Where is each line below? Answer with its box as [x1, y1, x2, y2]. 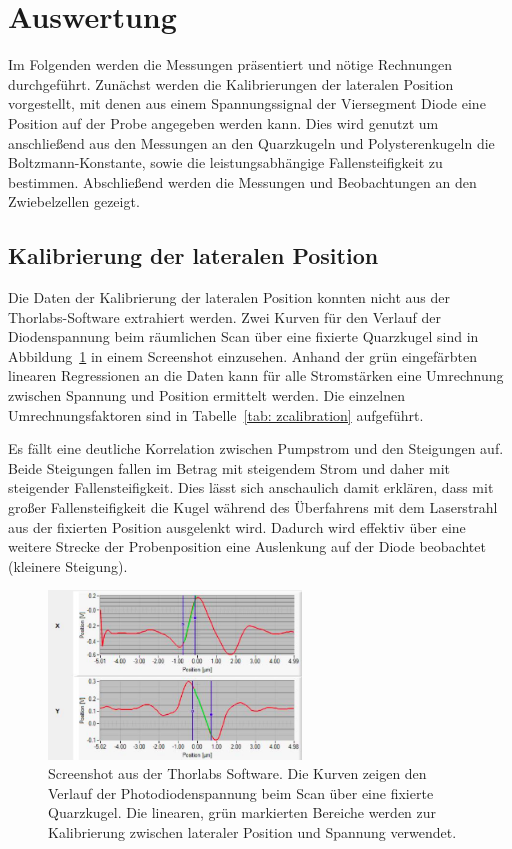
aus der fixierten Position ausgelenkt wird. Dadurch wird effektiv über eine [8, 516, 466, 537]
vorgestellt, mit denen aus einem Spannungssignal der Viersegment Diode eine [8, 93, 486, 114]
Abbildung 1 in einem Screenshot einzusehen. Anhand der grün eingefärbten [8, 345, 477, 366]
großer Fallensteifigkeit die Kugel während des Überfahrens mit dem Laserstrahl [8, 497, 498, 518]
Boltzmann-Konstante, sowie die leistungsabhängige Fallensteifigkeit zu [8, 152, 443, 173]
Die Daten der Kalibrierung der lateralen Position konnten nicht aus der [8, 287, 451, 308]
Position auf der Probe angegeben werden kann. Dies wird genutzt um [8, 112, 439, 133]
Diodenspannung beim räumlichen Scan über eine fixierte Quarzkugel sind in [8, 326, 479, 347]
